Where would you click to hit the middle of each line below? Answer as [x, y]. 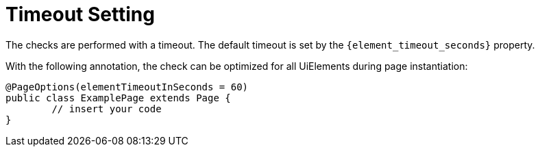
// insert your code [107, 109]
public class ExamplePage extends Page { [118, 98]
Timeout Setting [80, 14]
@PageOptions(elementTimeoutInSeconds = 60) [127, 87]
